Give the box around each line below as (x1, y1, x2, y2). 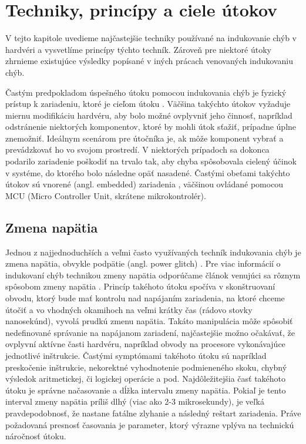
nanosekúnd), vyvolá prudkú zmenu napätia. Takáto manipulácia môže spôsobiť (5, 315, 293, 327)
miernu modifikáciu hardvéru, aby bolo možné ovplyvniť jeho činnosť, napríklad (5, 109, 292, 121)
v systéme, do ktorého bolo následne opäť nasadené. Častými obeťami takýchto (5, 166, 290, 179)
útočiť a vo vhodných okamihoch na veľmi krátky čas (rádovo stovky (5, 303, 253, 315)
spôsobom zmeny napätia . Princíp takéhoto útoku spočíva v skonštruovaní (5, 280, 275, 292)
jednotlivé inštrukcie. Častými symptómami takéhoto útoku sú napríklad (5, 349, 267, 361)
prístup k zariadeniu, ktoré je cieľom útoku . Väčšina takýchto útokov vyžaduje (5, 97, 291, 110)
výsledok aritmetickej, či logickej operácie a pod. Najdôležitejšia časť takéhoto (5, 372, 286, 385)
